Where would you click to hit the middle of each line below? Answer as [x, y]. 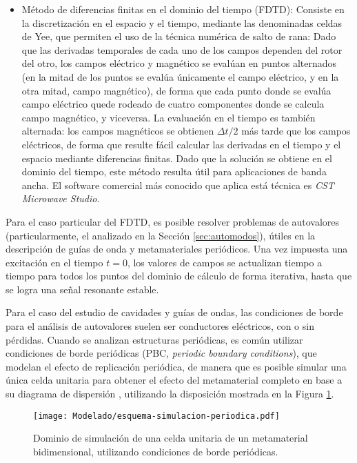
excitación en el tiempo [54, 262]
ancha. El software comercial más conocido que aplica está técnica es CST [178, 185]
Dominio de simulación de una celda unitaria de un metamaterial [171, 438]
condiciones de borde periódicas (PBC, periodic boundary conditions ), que [161, 353]
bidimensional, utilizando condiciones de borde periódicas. [156, 451]
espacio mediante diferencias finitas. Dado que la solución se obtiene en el [177, 158]
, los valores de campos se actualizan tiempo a [225, 262]
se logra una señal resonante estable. [82, 289]
